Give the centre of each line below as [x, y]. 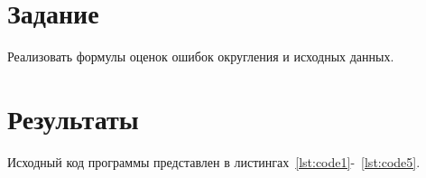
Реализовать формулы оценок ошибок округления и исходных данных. [201, 56]
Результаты [73, 118]
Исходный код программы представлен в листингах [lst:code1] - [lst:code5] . [214, 161]
